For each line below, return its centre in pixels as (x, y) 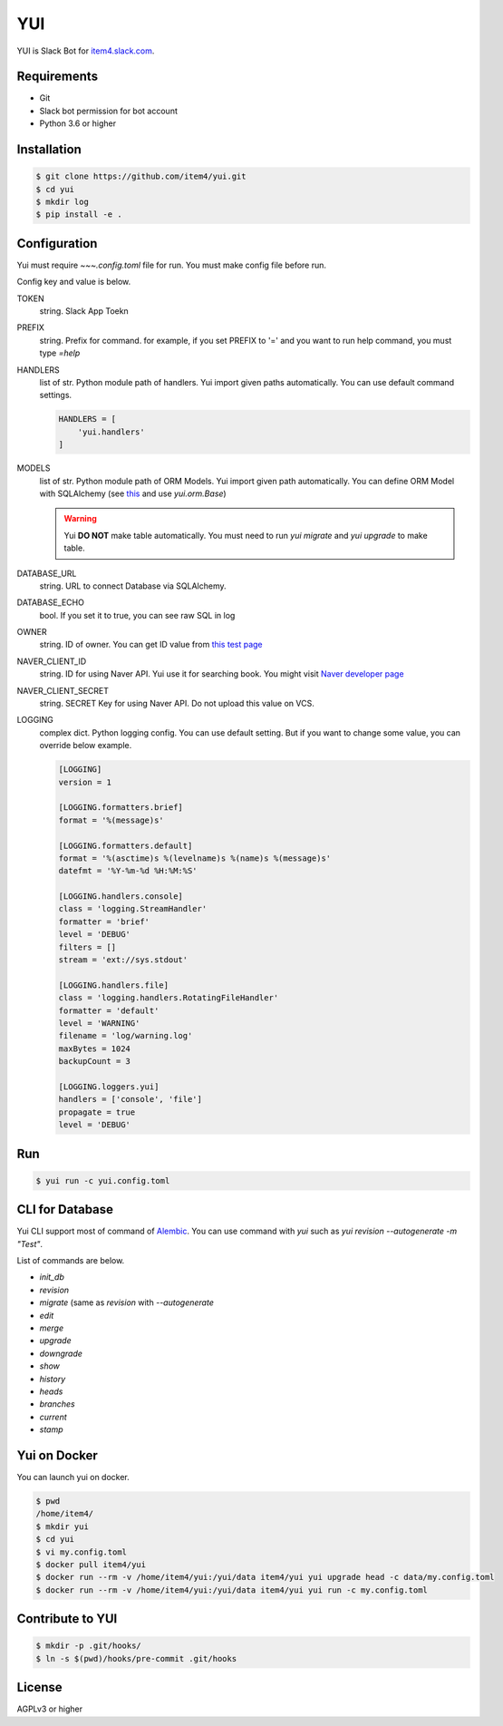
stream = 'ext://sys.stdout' (123, 960)
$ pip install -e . (79, 215)
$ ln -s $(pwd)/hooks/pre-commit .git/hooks (136, 1658)
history (53, 1379)
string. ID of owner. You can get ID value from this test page (151, 645)
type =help (60, 353)
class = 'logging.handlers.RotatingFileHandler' (169, 998)
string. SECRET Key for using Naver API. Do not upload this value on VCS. (177, 704)
